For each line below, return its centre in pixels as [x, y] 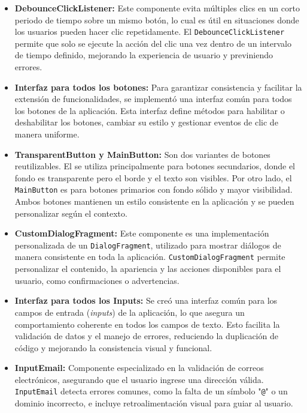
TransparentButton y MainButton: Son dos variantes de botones [142, 154]
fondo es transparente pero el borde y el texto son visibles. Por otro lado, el [153, 177]
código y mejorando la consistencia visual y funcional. [113, 347]
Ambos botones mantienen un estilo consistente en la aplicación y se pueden [154, 201]
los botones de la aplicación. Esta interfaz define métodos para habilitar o [150, 110]
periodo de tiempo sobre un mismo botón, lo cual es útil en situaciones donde [157, 20]
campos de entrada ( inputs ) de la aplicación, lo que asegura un [130, 312]
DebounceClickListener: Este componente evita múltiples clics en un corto [157, 8]
